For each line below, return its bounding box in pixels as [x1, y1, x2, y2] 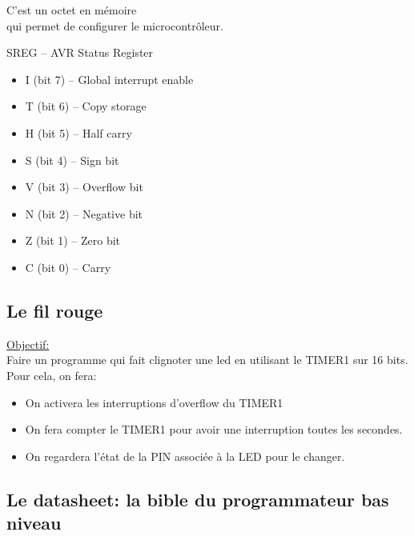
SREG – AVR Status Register [6, 44, 154, 61]
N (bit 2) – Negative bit [25, 205, 143, 222]
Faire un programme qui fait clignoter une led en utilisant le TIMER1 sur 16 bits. [6, 351, 408, 368]
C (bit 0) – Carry [25, 258, 111, 275]
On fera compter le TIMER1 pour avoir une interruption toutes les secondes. [25, 421, 403, 438]
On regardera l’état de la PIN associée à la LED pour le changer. [25, 447, 345, 464]
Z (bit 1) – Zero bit [25, 232, 121, 249]
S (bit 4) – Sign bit [25, 151, 119, 168]
